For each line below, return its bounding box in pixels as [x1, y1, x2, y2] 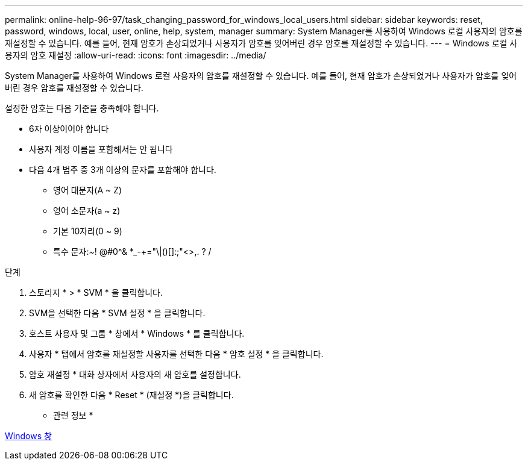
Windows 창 [5, 431, 52, 441]
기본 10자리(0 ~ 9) [53, 226, 122, 236]
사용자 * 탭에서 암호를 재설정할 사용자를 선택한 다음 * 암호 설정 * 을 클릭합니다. [29, 349, 324, 359]
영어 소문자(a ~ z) [53, 205, 121, 216]
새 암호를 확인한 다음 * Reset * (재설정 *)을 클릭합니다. [29, 390, 234, 400]
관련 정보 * [53, 410, 93, 420]
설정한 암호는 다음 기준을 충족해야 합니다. [5, 103, 159, 113]
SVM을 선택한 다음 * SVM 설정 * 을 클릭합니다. [29, 308, 206, 318]
